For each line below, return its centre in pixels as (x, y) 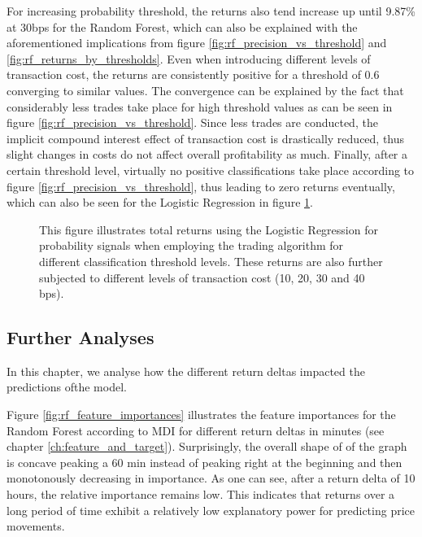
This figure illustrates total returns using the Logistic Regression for (209, 229)
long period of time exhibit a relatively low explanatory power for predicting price (211, 510)
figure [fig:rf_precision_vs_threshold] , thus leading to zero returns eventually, (201, 186)
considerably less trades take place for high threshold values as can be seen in (200, 106)
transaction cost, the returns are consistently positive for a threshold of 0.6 (193, 74)
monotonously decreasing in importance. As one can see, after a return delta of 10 (211, 478)
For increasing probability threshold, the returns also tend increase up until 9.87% (211, 11)
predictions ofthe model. (67, 387)
